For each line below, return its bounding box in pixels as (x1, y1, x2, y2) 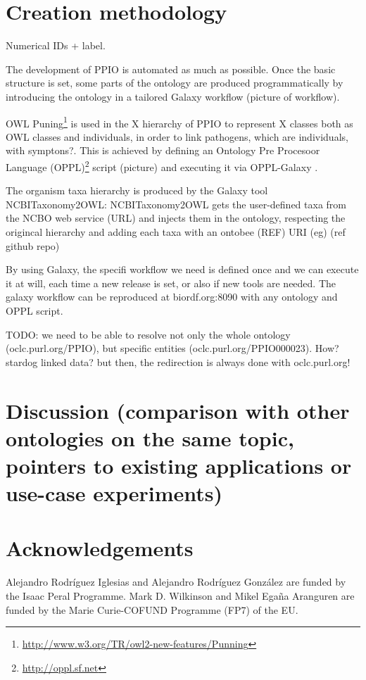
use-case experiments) (6, 479, 223, 508)
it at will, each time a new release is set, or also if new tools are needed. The (6, 275, 336, 290)
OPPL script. (6, 303, 63, 317)
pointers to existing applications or (6, 451, 352, 479)
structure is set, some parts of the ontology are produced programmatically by (6, 75, 343, 90)
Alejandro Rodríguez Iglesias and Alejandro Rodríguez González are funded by (6, 574, 346, 589)
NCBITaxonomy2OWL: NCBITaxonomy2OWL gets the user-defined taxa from (6, 196, 346, 211)
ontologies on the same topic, (6, 423, 294, 452)
